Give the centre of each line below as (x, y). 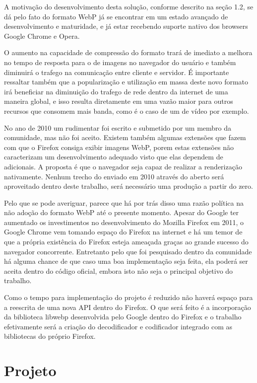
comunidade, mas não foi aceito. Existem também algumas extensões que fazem (125, 137)
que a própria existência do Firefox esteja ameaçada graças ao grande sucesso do (126, 242)
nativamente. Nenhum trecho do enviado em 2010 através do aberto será (114, 176)
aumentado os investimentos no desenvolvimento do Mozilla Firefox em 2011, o (124, 222)
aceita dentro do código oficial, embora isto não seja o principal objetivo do (119, 270)
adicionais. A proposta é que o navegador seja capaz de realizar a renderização (123, 166)
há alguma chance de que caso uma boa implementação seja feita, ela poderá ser (126, 261)
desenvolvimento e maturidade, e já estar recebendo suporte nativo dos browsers (126, 26)
